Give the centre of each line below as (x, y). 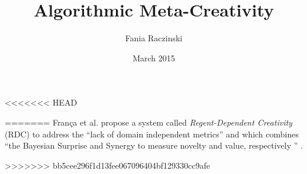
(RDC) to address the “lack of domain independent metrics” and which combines (152, 134)
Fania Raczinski (154, 38)
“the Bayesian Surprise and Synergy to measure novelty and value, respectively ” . (154, 145)
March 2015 (154, 58)
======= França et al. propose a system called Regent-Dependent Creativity (149, 122)
